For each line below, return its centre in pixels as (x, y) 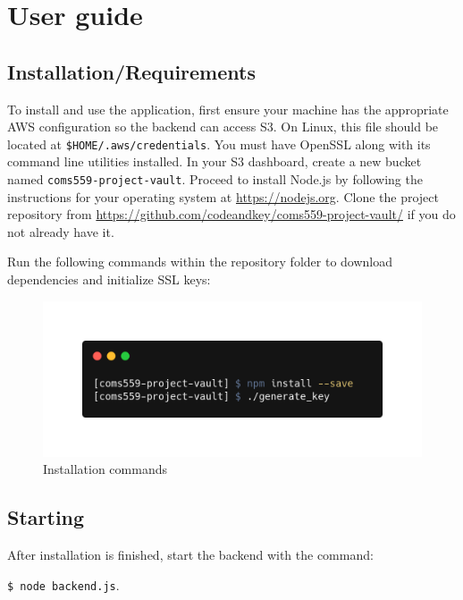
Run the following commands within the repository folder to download (200, 262)
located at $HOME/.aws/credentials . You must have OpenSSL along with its (219, 144)
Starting (46, 517)
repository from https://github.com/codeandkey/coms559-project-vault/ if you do (231, 214)
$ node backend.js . (63, 584)
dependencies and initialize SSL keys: (109, 279)
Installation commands (105, 469)
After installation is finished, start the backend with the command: (190, 554)
